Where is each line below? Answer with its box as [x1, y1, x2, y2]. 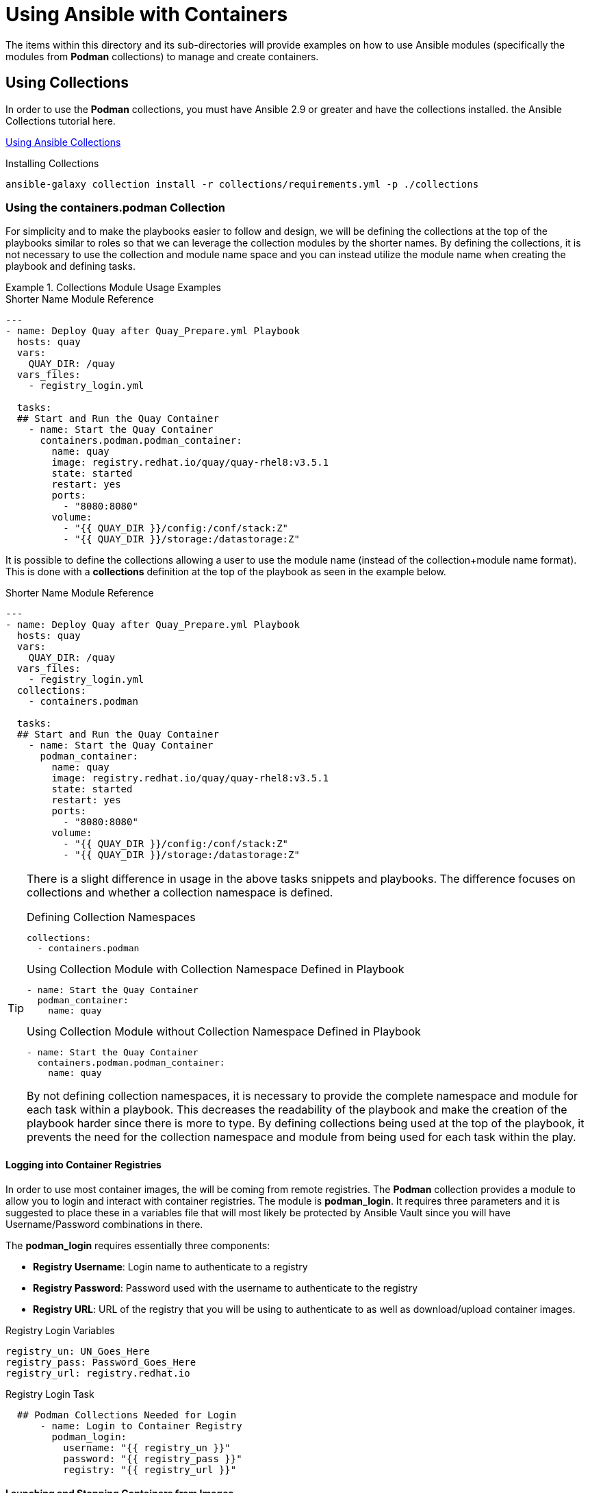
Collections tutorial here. [5, 114, 116, 127]
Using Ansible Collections [5, 136, 121, 148]
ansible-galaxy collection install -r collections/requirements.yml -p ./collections [5, 178, 479, 190]
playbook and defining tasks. [5, 260, 136, 273]
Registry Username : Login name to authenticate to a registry [33, 1260, 308, 1272]
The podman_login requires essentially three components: [5, 1239, 270, 1251]
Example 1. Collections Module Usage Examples [5, 281, 221, 294]
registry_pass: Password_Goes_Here [5, 1356, 196, 1368]
